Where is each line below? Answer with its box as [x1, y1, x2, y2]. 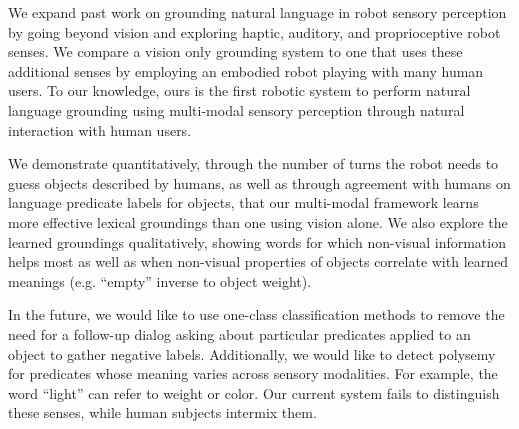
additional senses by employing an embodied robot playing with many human [8, 60, 484, 81]
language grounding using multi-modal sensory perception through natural [8, 99, 465, 120]
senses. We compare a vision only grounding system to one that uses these [8, 41, 463, 62]
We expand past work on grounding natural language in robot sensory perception [8, 2, 507, 22]
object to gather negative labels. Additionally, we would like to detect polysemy [8, 343, 496, 364]
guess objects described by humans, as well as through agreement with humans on [8, 172, 511, 193]
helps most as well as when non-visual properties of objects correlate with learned [8, 251, 509, 272]
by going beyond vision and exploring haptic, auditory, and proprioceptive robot [8, 21, 501, 42]
